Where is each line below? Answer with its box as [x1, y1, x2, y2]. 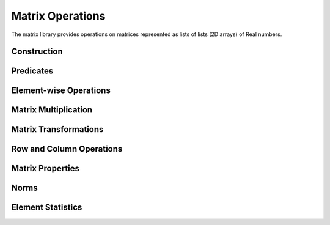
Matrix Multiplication [11, 105, 93, 116]
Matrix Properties [11, 163, 79, 174]
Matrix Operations [11, 9, 106, 23]
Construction [11, 46, 64, 57]
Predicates [11, 66, 54, 76]
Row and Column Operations [11, 144, 123, 154]
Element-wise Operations [11, 86, 111, 96]
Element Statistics [11, 202, 82, 213]
